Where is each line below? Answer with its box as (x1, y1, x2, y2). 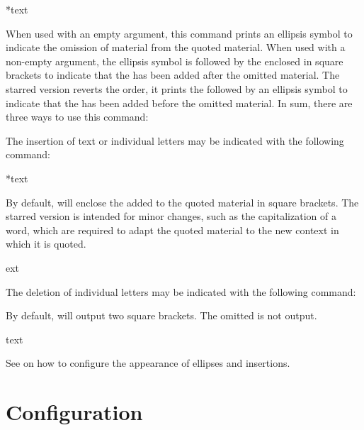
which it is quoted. (6, 236, 86, 251)
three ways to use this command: (6, 109, 149, 124)
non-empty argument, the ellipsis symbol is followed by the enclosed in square (6, 53, 343, 68)
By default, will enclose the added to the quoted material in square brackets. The (6, 194, 359, 209)
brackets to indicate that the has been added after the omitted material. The (6, 67, 340, 82)
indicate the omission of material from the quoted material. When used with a (6, 40, 346, 55)
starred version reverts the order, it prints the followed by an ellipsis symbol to (6, 81, 348, 96)
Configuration (6, 397, 143, 426)
